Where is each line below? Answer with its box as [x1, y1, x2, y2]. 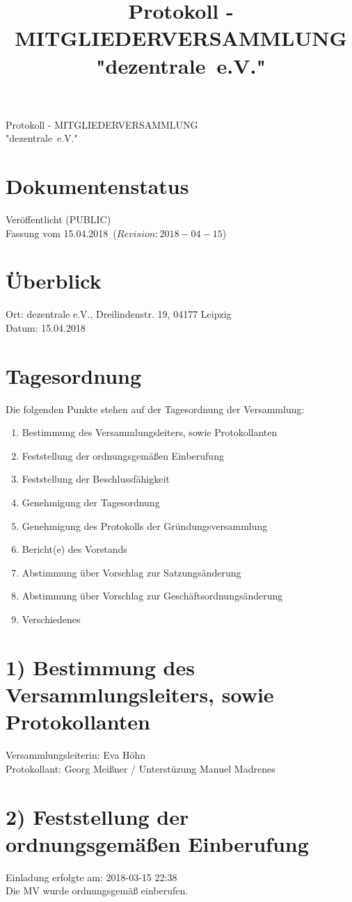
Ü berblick [6, 266, 102, 295]
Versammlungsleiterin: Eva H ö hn [6, 748, 146, 762]
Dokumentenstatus [6, 172, 189, 200]
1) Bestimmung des [6, 652, 195, 681]
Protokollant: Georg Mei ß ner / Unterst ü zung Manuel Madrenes [6, 761, 275, 775]
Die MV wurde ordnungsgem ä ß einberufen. [6, 883, 189, 898]
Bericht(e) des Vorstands [22, 542, 127, 556]
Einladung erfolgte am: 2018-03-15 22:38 [6, 869, 177, 884]
